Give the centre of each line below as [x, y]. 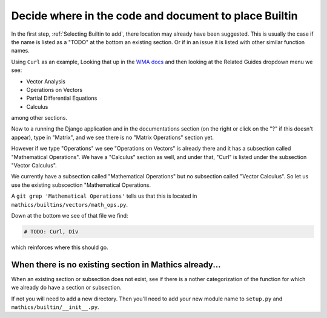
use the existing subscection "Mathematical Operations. [81, 185]
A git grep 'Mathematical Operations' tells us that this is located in [104, 196]
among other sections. [39, 118]
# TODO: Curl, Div [51, 232]
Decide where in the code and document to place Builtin [154, 16]
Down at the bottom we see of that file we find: [70, 215]
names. [20, 51]
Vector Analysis [46, 81]
